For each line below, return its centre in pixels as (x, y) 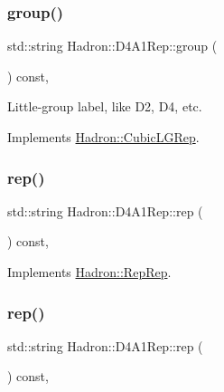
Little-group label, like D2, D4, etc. (105, 106)
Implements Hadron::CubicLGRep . (103, 137)
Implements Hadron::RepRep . (89, 272)
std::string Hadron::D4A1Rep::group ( (112, 46)
